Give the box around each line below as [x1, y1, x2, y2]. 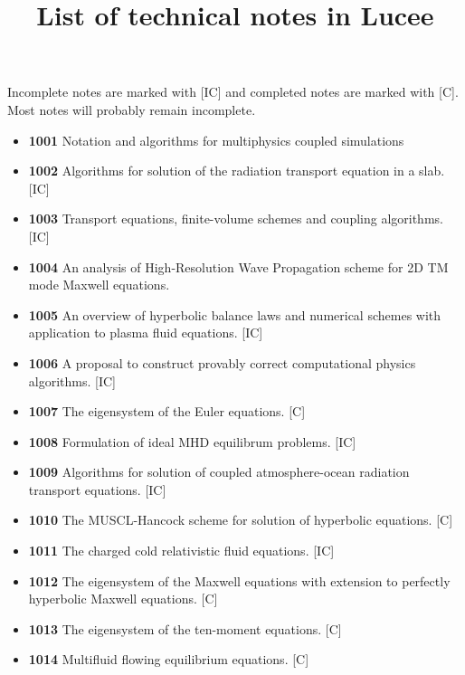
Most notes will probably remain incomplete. [7, 100, 256, 119]
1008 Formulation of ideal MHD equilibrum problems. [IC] [28, 432, 356, 451]
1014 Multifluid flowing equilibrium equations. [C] [28, 650, 309, 669]
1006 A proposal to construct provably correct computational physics [28, 353, 416, 372]
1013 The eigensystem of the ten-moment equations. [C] [28, 619, 342, 638]
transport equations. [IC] [28, 480, 166, 499]
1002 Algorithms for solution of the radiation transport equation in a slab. [28, 161, 445, 180]
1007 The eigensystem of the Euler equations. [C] [28, 402, 306, 421]
